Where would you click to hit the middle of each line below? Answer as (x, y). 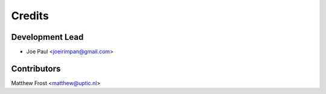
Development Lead (47, 37)
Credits (30, 16)
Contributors (36, 68)
